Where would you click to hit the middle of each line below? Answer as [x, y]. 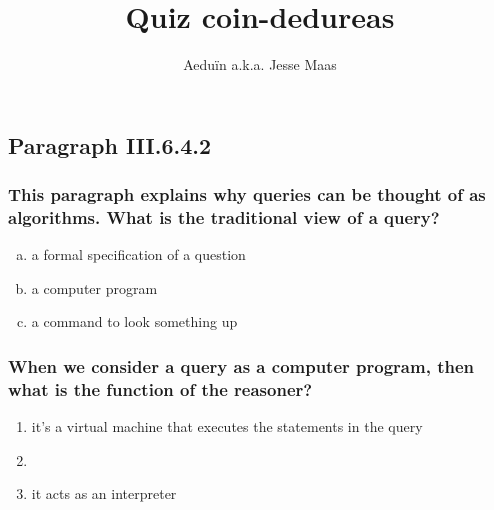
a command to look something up [134, 321]
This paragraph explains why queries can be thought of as [247, 194]
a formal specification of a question [138, 254]
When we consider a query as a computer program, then [241, 365]
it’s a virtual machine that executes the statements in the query [227, 426]
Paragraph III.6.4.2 [110, 144]
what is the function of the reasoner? [160, 388]
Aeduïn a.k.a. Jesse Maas [260, 64]
